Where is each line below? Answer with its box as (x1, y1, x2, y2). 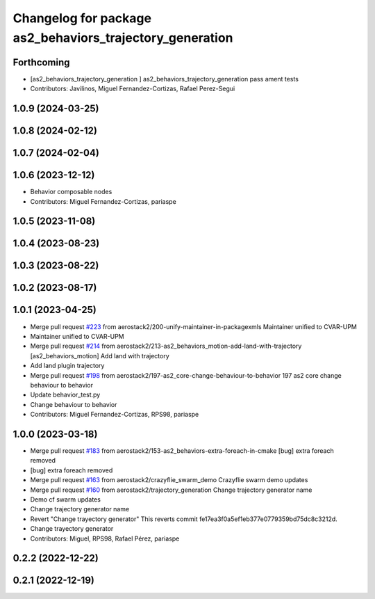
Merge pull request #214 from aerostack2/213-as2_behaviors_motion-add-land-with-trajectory (30, 342, 302, 351)
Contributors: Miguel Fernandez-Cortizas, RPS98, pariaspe (30, 410, 199, 419)
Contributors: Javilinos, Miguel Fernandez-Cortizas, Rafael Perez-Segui (30, 84, 235, 93)
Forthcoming (12, 56, 70, 68)
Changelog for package (12, 10, 152, 26)
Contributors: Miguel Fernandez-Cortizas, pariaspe (30, 197, 176, 205)
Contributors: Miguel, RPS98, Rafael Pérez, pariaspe (30, 534, 180, 543)
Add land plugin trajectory (30, 362, 105, 370)
